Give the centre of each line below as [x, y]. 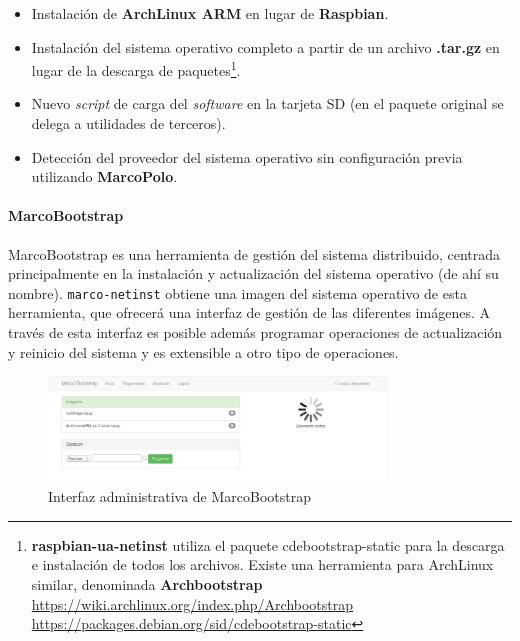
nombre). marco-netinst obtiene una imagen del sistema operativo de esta [237, 292]
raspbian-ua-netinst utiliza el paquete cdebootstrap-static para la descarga [268, 544]
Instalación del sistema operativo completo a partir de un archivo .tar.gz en [265, 46]
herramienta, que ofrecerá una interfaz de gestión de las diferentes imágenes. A [249, 312]
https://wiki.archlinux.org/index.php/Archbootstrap [192, 603]
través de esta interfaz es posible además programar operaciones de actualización [255, 332]
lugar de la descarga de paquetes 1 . [136, 68]
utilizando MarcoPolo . [104, 176]
